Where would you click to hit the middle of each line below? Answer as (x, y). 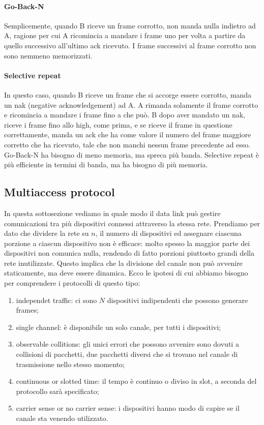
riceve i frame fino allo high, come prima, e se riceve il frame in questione (118, 124)
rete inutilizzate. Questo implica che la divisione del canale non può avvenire (123, 263)
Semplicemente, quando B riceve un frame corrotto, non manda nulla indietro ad (130, 25)
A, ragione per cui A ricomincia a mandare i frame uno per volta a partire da (125, 35)
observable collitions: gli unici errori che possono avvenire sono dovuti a (127, 344)
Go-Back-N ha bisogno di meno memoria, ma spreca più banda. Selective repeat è (132, 154)
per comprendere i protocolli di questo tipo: (72, 283)
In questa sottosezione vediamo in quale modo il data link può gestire (112, 213)
